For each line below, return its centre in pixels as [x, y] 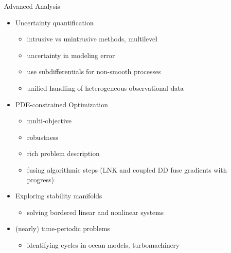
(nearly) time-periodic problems [63, 228]
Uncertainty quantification [54, 22]
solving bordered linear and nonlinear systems [95, 212]
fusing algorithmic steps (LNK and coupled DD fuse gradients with [127, 169]
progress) [41, 179]
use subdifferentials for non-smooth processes [94, 71]
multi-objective [49, 121]
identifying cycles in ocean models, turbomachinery [103, 244]
